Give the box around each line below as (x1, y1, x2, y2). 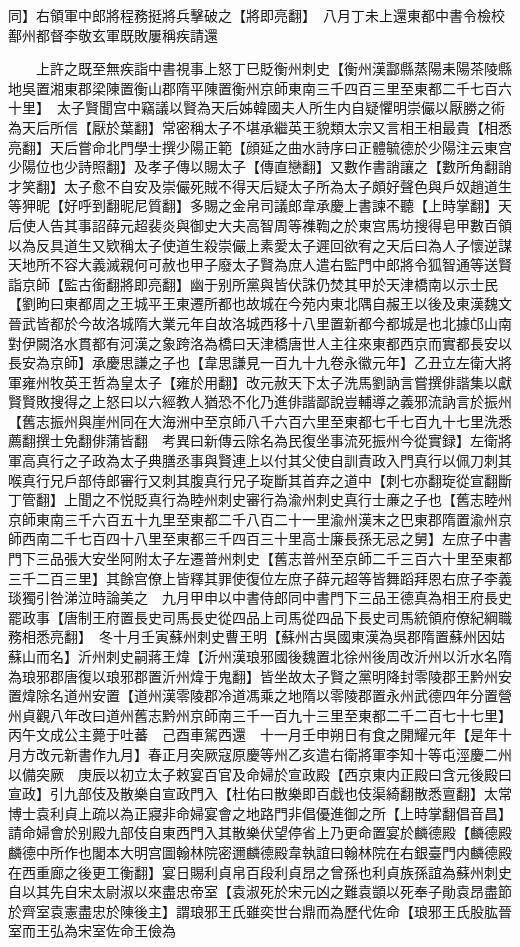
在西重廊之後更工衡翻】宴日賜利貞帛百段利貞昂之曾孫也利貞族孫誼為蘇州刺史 (8, 861, 512, 882)
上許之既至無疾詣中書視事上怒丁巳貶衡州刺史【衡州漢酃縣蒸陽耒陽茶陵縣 (35, 58, 512, 79)
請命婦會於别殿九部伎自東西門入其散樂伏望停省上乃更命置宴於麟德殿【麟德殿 (8, 822, 512, 843)
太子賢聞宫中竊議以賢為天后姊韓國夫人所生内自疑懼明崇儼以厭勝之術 (56, 97, 505, 118)
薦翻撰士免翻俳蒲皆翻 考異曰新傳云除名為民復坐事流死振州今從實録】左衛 (8, 430, 498, 451)
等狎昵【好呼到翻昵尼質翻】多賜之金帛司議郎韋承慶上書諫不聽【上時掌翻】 (8, 195, 498, 216)
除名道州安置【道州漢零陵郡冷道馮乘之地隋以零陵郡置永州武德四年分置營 (35, 685, 512, 706)
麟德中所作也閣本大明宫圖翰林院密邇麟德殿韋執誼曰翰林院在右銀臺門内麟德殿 (8, 841, 512, 862)
